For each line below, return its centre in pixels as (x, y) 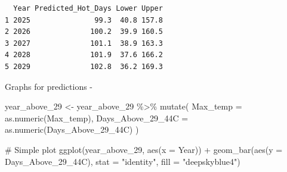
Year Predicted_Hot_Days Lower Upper (88, 8)
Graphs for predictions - (49, 86)
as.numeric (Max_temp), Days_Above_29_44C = (97, 118)
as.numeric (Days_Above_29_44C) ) (72, 129)
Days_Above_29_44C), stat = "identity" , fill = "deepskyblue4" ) (123, 161)
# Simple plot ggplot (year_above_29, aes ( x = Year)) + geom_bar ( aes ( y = (144, 149)
